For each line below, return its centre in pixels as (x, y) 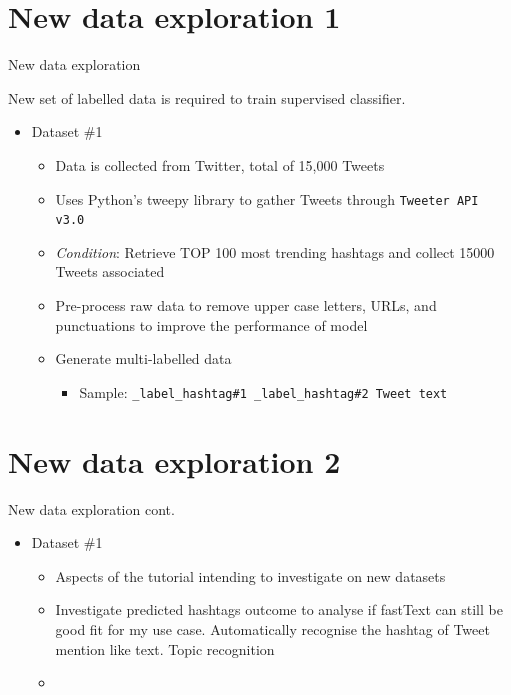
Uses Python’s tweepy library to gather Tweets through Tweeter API (267, 198)
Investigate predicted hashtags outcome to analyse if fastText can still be (279, 609)
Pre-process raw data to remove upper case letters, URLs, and (246, 305)
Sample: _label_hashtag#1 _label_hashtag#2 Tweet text (263, 391)
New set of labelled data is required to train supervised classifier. (207, 97)
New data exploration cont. (91, 508)
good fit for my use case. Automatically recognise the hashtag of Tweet (272, 628)
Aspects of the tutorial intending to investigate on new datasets (250, 575)
